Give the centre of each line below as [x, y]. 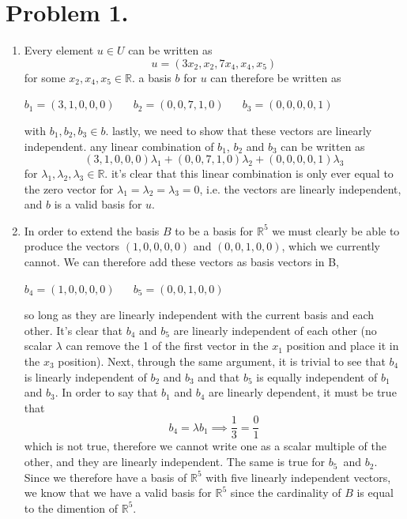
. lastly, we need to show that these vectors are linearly [239, 130]
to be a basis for [214, 230]
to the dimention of [71, 508]
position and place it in [343, 346]
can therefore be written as [276, 77]
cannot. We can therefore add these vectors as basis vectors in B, [181, 262]
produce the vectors [72, 246]
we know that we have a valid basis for [118, 493]
